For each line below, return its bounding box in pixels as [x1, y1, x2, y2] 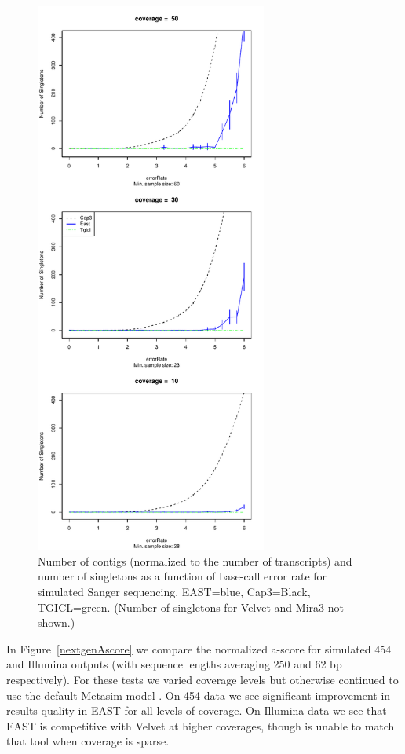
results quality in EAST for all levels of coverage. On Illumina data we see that [6, 702, 387, 719]
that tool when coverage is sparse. [6, 733, 170, 749]
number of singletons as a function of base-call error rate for [38, 568, 327, 584]
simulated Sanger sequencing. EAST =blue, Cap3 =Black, [38, 584, 311, 600]
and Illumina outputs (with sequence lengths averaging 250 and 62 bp [6, 656, 342, 672]
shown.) [38, 614, 75, 631]
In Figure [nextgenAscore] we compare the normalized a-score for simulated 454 [6, 640, 392, 657]
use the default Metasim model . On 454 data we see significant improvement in [6, 686, 391, 703]
